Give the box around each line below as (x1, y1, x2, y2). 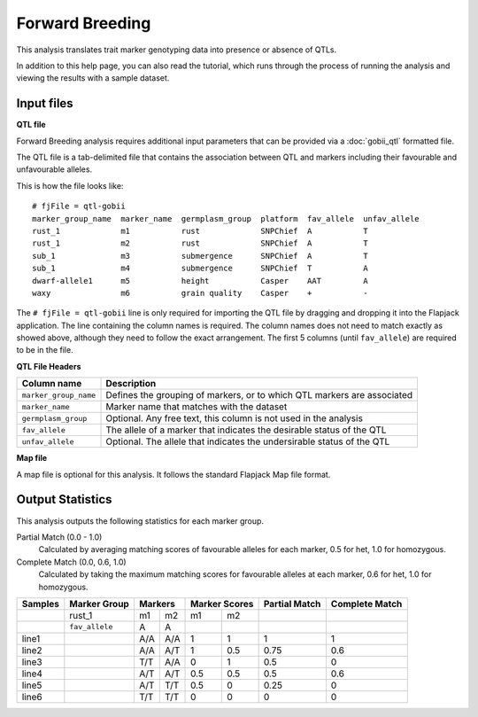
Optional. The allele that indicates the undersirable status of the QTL (105, 435, 390, 448)
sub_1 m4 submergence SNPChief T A (32, 263, 368, 274)
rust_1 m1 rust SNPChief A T (32, 226, 368, 236)
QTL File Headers (16, 361, 81, 371)
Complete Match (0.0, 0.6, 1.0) (16, 557, 127, 567)
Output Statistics (16, 492, 112, 507)
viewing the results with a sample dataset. (16, 73, 170, 83)
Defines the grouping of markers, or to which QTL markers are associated (105, 389, 413, 401)
